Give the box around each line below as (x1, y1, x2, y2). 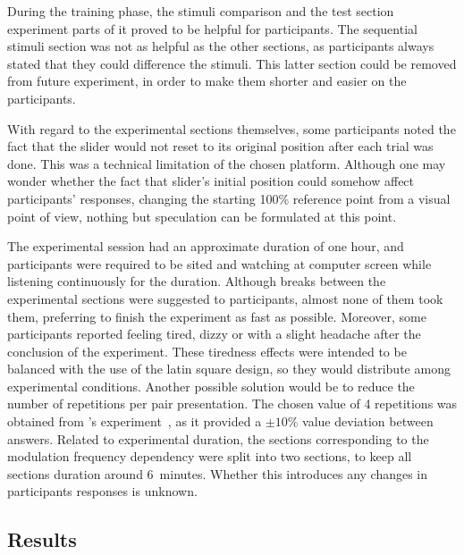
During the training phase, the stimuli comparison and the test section (7, 2, 394, 20)
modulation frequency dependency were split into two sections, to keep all (7, 447, 412, 466)
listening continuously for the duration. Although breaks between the (7, 272, 386, 290)
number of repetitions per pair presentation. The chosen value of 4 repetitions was (7, 394, 458, 413)
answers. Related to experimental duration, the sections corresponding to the (7, 429, 429, 448)
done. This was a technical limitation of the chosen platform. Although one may (7, 154, 446, 172)
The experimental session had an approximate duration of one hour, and (7, 237, 404, 256)
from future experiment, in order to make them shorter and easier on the (7, 71, 407, 90)
